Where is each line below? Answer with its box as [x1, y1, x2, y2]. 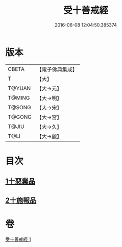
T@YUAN [8, 85, 31, 92]
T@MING [8, 94, 30, 101]
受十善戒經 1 [5, 236, 31, 242]
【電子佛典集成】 [36, 66, 78, 73]
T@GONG [8, 113, 32, 120]
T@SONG [8, 104, 32, 111]
